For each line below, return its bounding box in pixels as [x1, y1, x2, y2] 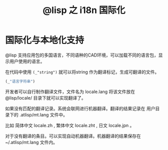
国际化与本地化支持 [5, 34, 84, 46]
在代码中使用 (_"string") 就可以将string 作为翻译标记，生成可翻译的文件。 [5, 68, 159, 75]
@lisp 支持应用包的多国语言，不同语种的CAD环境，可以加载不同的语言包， [5, 52, 158, 58]
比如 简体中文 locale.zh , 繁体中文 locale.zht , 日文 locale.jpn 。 [5, 122, 134, 128]
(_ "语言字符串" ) [5, 78, 35, 84]
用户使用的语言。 [9, 58, 45, 64]
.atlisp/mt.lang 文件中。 [19, 111, 68, 117]
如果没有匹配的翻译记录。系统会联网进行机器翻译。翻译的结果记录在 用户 [5, 105, 155, 111]
